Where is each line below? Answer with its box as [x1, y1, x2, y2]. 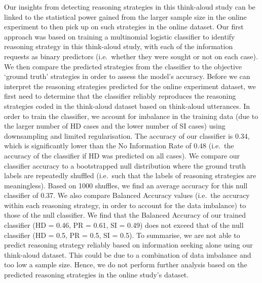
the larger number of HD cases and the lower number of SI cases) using [4, 120, 226, 131]
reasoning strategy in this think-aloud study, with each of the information [4, 41, 233, 52]
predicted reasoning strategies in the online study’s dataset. [4, 269, 189, 280]
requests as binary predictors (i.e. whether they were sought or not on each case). [4, 51, 258, 61]
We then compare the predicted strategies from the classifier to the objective [4, 61, 242, 71]
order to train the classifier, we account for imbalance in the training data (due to [4, 110, 258, 121]
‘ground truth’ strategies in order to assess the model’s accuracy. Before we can [4, 71, 250, 82]
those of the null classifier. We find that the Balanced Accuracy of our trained [4, 210, 246, 220]
